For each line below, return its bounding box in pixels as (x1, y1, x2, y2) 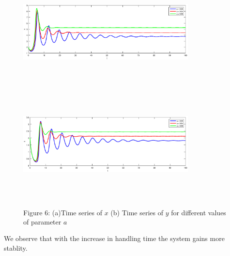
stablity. (4, 242, 28, 253)
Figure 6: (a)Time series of (23, 207, 102, 217)
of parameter (23, 217, 61, 227)
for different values (171, 207, 226, 217)
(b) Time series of (110, 207, 163, 217)
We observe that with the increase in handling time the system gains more (4, 233, 225, 243)
